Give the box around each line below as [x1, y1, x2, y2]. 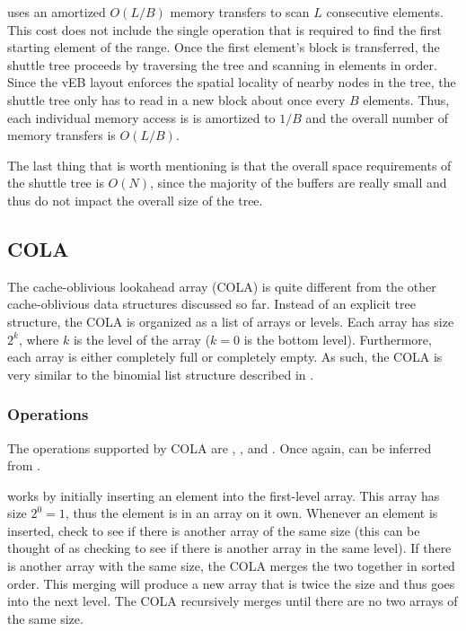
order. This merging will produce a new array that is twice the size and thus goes [7, 574, 455, 592]
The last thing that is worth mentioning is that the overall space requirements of [7, 155, 452, 174]
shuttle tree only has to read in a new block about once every [7, 90, 346, 109]
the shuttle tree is [7, 173, 104, 192]
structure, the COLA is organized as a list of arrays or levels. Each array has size [7, 311, 454, 330]
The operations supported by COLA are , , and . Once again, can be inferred [7, 438, 432, 457]
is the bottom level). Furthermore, [243, 329, 432, 348]
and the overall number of [305, 108, 448, 127]
